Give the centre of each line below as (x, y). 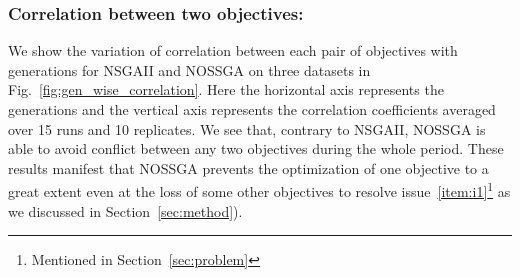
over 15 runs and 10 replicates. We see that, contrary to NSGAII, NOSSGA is (247, 128)
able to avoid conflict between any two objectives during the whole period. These (256, 148)
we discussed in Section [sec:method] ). (125, 210)
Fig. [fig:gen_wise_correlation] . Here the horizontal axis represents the (226, 89)
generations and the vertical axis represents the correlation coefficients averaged (252, 109)
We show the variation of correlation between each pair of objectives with (233, 50)
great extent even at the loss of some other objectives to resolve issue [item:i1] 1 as (259, 190)
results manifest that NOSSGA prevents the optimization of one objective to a (248, 167)
